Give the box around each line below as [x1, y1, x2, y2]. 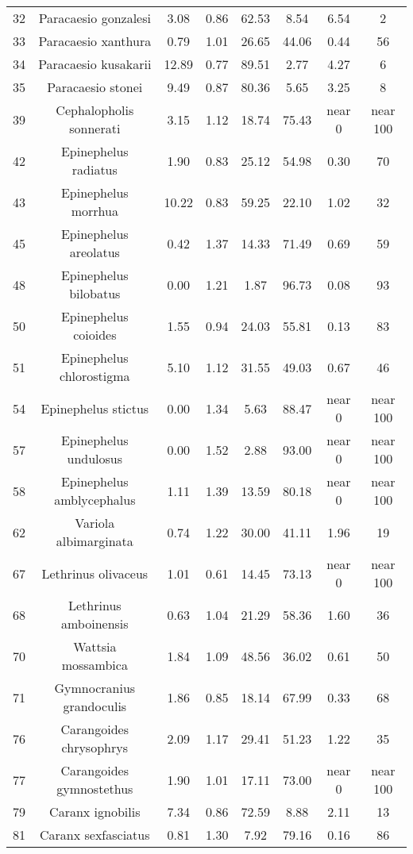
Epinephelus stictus [41, 398, 149, 417]
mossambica [61, 656, 128, 674]
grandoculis [63, 697, 127, 715]
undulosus [67, 449, 123, 467]
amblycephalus [54, 490, 136, 509]
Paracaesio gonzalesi [38, 9, 151, 27]
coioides [73, 325, 117, 344]
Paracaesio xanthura [38, 32, 152, 50]
